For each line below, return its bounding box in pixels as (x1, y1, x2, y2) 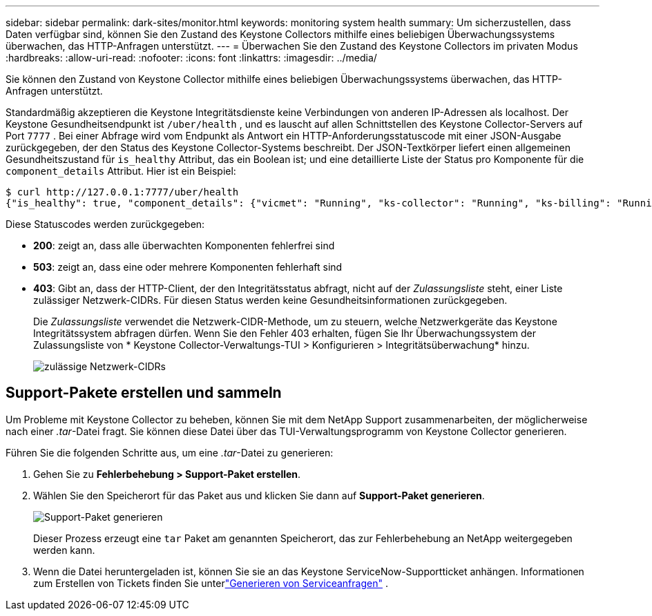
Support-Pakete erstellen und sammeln (6, 384, 282, 402)
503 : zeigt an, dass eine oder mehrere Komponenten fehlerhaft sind (33, 261, 343, 273)
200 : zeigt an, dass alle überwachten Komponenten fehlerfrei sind (33, 240, 335, 251)
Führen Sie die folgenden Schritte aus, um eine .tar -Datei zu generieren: (6, 446, 334, 459)
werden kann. (33, 543, 95, 556)
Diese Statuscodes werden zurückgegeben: (6, 218, 205, 230)
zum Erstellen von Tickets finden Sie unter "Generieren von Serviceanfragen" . (33, 577, 388, 589)
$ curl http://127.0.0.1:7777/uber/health (6, 186, 239, 198)
